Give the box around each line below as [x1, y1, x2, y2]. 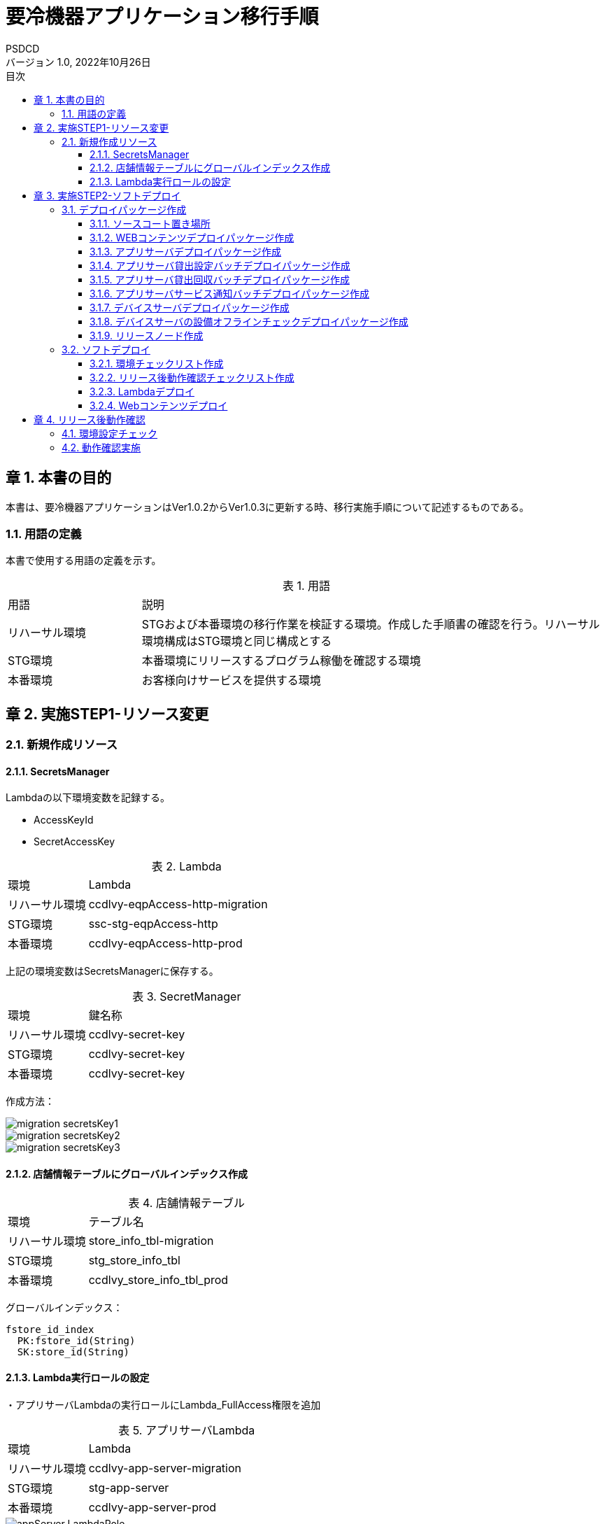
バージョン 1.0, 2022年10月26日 [6, 55, 151, 68]
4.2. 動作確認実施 [62, 441, 141, 453]
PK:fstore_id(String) [17, 1334, 136, 1346]
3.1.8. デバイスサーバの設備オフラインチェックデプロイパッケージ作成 [90, 315, 408, 327]
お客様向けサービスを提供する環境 [141, 673, 321, 688]
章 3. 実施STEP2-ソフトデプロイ [34, 189, 181, 202]
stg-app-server [88, 1480, 169, 1495]
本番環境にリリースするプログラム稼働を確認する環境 [141, 654, 421, 668]
